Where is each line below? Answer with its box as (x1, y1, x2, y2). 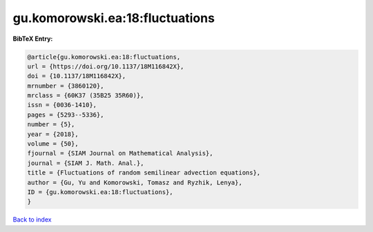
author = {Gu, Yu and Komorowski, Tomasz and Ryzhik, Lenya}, (27, 178, 242, 186)
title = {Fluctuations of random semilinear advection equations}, (27, 169, 261, 177)
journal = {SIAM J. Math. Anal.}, (27, 159, 144, 167)
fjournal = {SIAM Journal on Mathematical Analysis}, (27, 149, 213, 157)
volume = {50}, (27, 140, 79, 148)
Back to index (12, 215, 52, 224)
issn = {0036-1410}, (27, 101, 97, 109)
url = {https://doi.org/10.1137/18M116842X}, (27, 62, 184, 70)
